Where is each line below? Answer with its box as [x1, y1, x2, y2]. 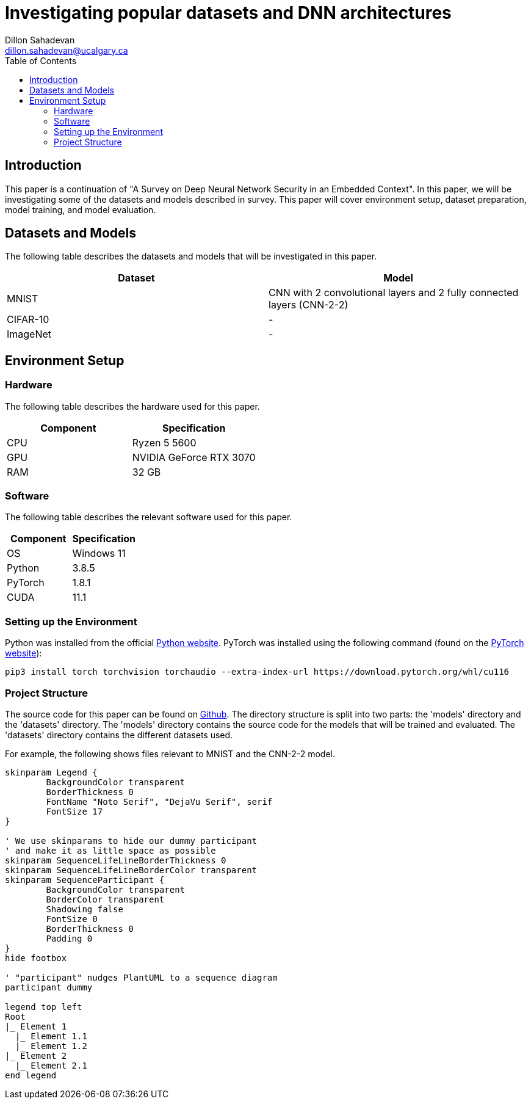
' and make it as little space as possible [5, 845, 216, 855]
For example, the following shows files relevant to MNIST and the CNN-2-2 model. [5, 748, 335, 759]
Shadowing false [46, 904, 123, 914]
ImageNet [7, 328, 52, 341]
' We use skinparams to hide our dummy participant [5, 835, 258, 846]
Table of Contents [5, 55, 77, 66]
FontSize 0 [46, 913, 98, 924]
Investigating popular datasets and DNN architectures [5, 2, 452, 23]
